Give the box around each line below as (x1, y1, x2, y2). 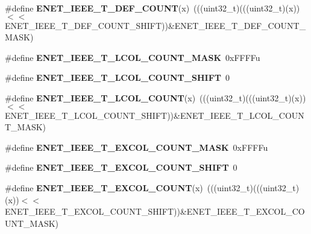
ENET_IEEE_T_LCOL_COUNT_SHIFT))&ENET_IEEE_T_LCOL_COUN (5, 109, 304, 121)
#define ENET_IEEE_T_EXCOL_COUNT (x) (5, 181, 203, 194)
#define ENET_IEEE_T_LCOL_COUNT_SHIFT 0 (5, 71, 230, 84)
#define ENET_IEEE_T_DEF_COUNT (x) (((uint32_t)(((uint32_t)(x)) (5, 2, 300, 14)
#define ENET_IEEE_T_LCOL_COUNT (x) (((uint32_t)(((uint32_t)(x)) (5, 91, 306, 104)
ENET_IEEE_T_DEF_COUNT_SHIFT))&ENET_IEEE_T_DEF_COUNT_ (5, 19, 306, 31)
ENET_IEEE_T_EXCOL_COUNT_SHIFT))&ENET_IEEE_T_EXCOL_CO (5, 205, 305, 218)
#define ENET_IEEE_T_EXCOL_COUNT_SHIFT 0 (5, 161, 237, 174)
